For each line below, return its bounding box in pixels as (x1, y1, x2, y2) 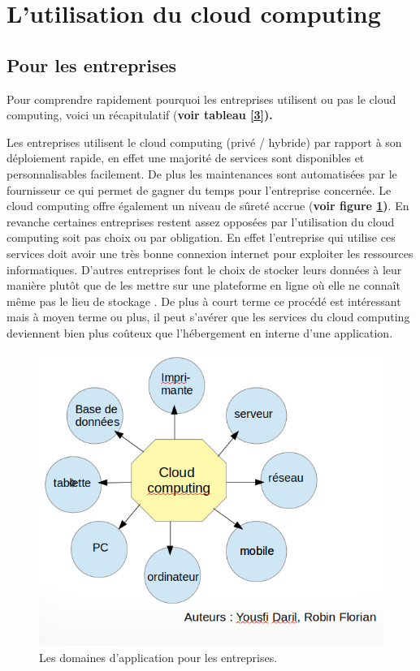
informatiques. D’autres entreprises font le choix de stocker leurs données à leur (6, 260, 402, 277)
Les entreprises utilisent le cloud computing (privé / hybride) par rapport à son (6, 133, 402, 150)
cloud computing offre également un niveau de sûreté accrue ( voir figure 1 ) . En (6, 197, 409, 214)
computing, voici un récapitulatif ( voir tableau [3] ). (6, 106, 273, 123)
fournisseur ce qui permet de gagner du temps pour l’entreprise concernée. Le (6, 181, 392, 198)
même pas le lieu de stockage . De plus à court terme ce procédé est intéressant (6, 292, 401, 309)
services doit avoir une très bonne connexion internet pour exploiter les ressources (6, 244, 414, 261)
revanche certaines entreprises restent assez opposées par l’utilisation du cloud (6, 213, 395, 230)
